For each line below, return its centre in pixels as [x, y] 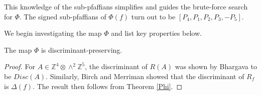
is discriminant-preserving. [82, 49]
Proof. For [20, 66]
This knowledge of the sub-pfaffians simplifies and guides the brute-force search [126, 6]
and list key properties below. [156, 33]
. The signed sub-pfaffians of [63, 16]
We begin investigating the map [53, 33]
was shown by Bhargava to [216, 66]
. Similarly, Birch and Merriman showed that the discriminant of [145, 76]
